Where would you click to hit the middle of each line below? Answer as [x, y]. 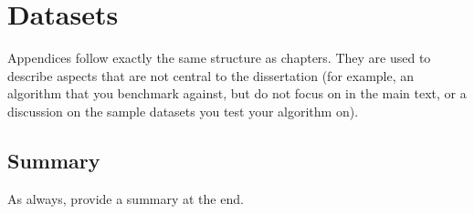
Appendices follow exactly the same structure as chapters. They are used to [219, 58]
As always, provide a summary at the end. [126, 198]
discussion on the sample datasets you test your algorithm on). [183, 111]
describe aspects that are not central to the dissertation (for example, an [211, 75]
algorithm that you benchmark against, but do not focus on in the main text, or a [237, 93]
